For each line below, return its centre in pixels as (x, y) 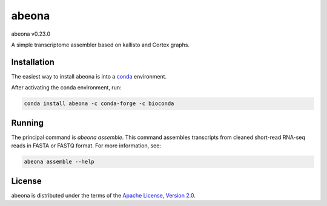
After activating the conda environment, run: (66, 88)
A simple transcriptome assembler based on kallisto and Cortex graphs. (101, 45)
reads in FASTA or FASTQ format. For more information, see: (86, 146)
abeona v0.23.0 (31, 34)
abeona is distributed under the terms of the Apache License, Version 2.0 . (104, 195)
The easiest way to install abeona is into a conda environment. (89, 76)
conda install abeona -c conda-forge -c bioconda (99, 104)
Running (28, 123)
